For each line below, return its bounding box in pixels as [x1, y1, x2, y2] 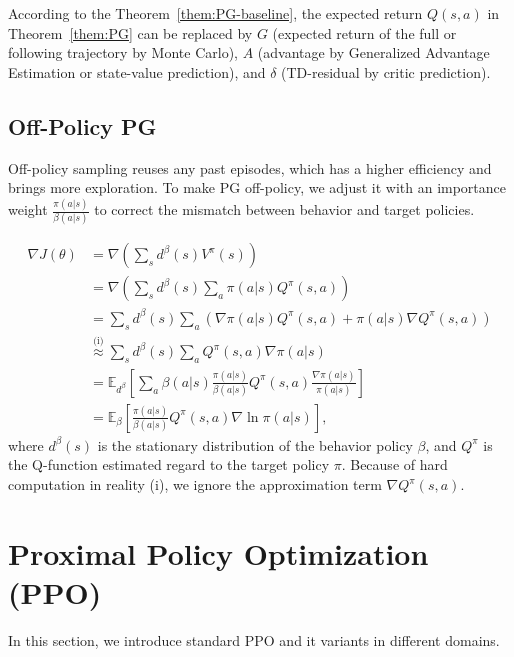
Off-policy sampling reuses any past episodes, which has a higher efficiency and [8, 157, 492, 178]
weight [8, 199, 48, 220]
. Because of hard [341, 454, 448, 475]
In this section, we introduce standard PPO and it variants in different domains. [8, 629, 500, 650]
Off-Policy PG [8, 110, 157, 141]
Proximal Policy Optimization [8, 532, 429, 573]
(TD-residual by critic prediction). [281, 61, 491, 82]
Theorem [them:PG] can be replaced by [8, 22, 253, 43]
